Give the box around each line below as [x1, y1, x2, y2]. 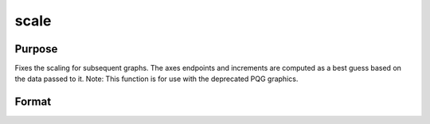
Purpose [14, 42, 58, 56]
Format [14, 95, 52, 109]
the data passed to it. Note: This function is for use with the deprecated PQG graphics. [14, 74, 299, 83]
